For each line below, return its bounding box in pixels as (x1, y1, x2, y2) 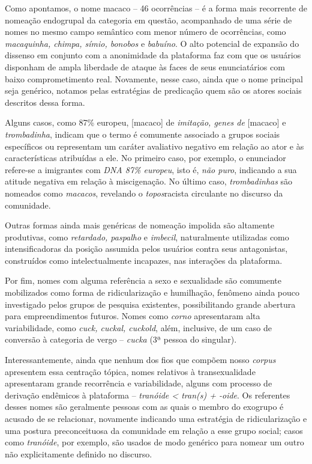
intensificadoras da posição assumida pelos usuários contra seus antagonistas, (5, 242, 288, 255)
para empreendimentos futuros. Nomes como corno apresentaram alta (5, 310, 260, 322)
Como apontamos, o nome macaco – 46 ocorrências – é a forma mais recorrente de (5, 2, 307, 14)
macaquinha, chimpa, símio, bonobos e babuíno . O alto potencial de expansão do (5, 37, 299, 49)
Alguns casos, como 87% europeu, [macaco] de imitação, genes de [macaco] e (5, 116, 286, 129)
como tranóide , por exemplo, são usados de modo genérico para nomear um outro (5, 436, 304, 448)
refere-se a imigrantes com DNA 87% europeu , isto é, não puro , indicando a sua (5, 163, 297, 176)
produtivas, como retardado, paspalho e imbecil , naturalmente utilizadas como (5, 230, 289, 243)
